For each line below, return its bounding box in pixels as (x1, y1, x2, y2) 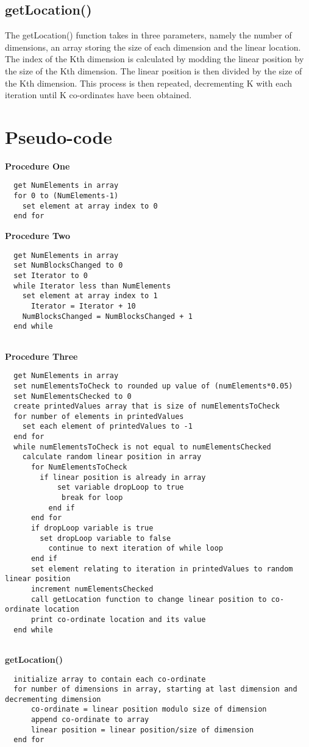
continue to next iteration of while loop (48, 544, 223, 553)
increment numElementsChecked (30, 584, 154, 593)
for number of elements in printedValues (13, 412, 184, 421)
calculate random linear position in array (22, 452, 202, 462)
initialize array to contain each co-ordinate (13, 674, 206, 684)
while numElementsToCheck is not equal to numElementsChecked (13, 442, 271, 451)
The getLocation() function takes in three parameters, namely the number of (5, 29, 292, 41)
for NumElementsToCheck (30, 463, 127, 472)
